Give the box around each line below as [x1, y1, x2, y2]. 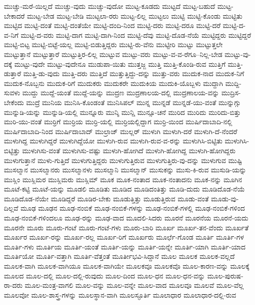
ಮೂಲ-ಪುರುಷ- [207, 270, 244, 280]
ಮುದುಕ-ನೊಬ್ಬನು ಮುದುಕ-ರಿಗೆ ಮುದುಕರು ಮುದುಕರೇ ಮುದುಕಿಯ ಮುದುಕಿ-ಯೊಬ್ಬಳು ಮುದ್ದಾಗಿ [4, 78, 223, 88]
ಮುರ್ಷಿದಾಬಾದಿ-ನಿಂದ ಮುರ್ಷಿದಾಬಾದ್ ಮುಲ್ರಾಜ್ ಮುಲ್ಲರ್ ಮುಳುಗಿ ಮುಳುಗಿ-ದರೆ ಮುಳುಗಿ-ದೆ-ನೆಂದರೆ [4, 126, 237, 136]
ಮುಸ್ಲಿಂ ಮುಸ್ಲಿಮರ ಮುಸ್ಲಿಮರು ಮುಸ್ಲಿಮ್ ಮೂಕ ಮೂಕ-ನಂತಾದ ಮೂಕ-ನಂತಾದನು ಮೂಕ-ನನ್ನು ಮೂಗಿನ [4, 174, 242, 184]
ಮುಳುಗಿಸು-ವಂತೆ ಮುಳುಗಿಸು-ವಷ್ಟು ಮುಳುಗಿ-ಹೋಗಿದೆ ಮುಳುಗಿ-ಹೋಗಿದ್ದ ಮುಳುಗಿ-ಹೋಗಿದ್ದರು [22, 145, 236, 155]
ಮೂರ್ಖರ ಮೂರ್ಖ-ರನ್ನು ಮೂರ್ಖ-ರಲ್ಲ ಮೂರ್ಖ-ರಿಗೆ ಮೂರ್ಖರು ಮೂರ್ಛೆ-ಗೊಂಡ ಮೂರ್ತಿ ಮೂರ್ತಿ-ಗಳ [4, 232, 244, 242]
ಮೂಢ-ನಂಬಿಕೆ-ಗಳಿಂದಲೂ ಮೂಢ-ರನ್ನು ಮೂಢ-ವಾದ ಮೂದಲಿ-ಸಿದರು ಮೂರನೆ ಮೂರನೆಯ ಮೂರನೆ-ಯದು [4, 213, 249, 223]
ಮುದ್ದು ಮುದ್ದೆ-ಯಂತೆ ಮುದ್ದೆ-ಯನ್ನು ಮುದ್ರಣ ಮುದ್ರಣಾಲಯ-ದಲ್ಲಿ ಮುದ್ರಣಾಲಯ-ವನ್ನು [22, 87, 219, 98]
